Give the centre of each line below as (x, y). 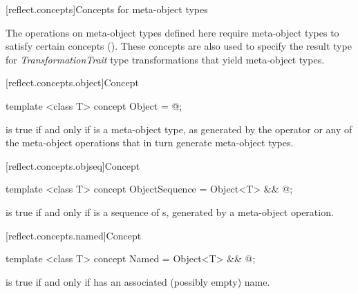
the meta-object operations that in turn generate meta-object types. (150, 143)
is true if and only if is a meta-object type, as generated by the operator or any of (179, 129)
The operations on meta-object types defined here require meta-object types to (172, 32)
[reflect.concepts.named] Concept (74, 235)
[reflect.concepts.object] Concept (73, 82)
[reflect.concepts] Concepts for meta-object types (107, 9)
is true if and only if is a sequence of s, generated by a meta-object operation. (170, 212)
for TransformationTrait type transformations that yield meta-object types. (165, 59)
